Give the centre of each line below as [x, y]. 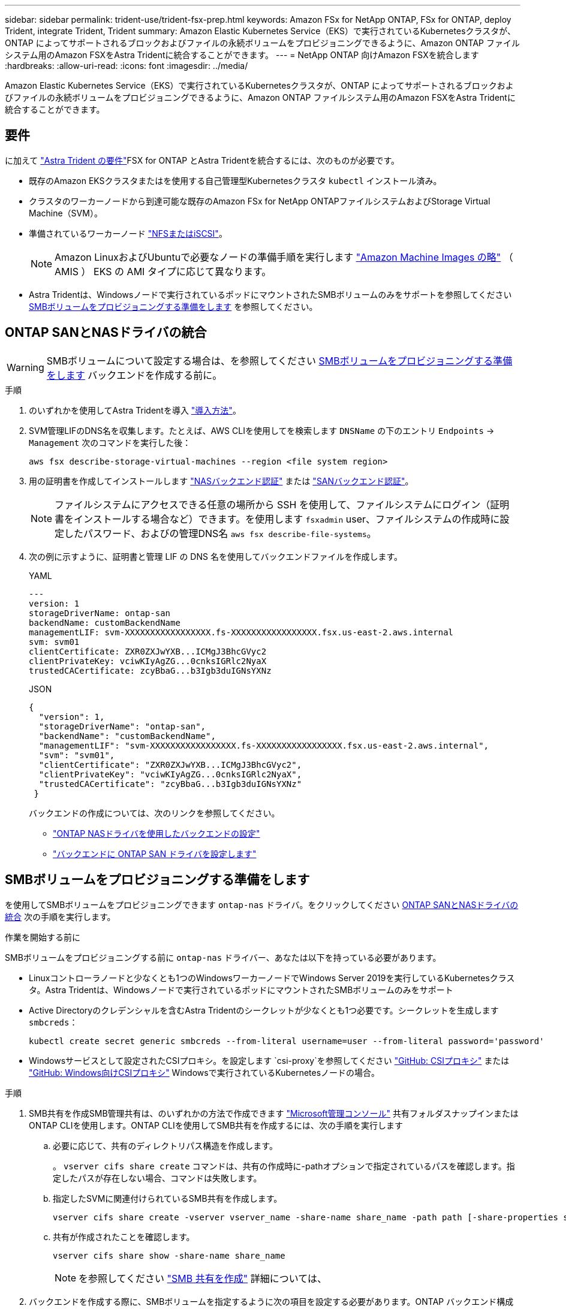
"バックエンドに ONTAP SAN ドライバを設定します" [155, 853]
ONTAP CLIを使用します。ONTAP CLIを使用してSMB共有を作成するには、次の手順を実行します [216, 1125]
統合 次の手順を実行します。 [60, 916]
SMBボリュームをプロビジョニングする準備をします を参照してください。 [173, 306]
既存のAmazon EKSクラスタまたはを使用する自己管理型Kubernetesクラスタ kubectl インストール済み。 [235, 180]
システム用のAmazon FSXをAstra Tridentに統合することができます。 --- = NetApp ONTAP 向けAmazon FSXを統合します [242, 55]
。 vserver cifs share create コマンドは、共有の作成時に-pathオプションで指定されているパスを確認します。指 [284, 1166]
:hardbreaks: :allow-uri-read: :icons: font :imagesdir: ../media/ [127, 66]
